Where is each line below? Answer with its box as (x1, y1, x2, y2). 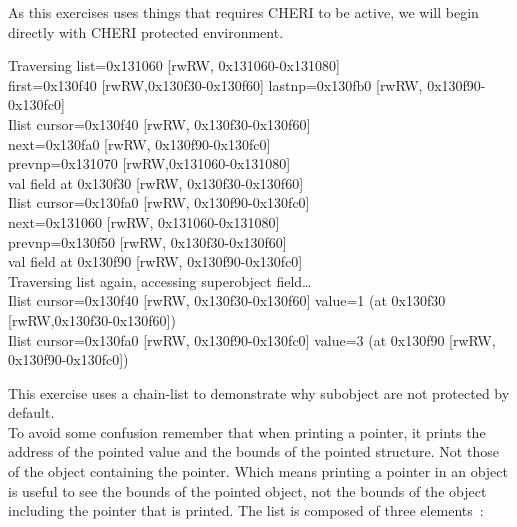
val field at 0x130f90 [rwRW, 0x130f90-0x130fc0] (8, 251, 303, 272)
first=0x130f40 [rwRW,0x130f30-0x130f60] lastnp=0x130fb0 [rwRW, (8, 74, 423, 95)
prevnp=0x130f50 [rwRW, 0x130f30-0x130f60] (8, 231, 287, 252)
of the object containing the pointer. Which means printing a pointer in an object (8, 461, 508, 482)
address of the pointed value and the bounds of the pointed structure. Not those (8, 441, 499, 462)
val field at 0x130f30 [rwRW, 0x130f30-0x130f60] (8, 172, 304, 193)
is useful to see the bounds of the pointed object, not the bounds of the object (8, 480, 487, 501)
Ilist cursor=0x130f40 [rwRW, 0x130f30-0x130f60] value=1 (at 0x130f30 (8, 290, 446, 311)
